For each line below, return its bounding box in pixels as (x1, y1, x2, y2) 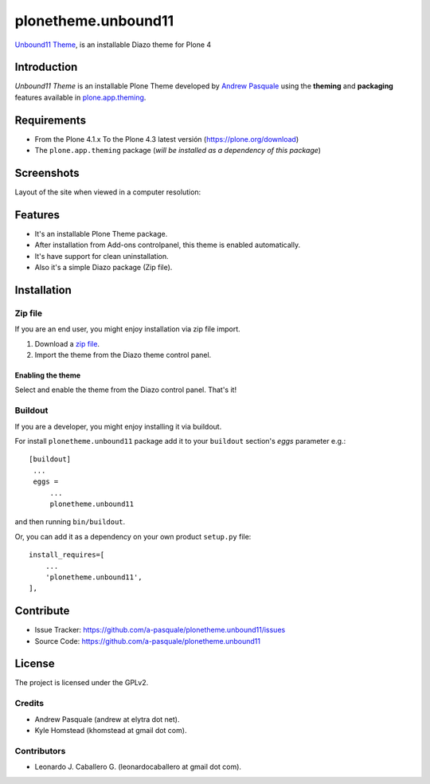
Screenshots (14, 166, 80, 179)
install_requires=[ (29, 551, 105, 559)
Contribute (14, 604, 70, 617)
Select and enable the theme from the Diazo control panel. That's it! (14, 385, 237, 394)
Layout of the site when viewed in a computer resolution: (14, 187, 201, 197)
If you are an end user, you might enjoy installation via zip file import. (14, 324, 240, 334)
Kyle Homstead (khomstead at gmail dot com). (34, 726, 187, 735)
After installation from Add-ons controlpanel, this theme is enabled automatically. (34, 240, 301, 250)
